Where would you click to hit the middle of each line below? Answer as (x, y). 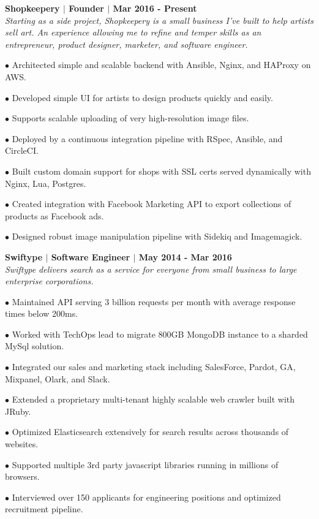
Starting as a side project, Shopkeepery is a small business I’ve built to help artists (159, 20)
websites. (22, 444)
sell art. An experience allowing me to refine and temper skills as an (133, 32)
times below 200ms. (42, 313)
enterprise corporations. (49, 281)
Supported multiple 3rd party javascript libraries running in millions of (145, 464)
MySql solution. (35, 346)
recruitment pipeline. (44, 509)
